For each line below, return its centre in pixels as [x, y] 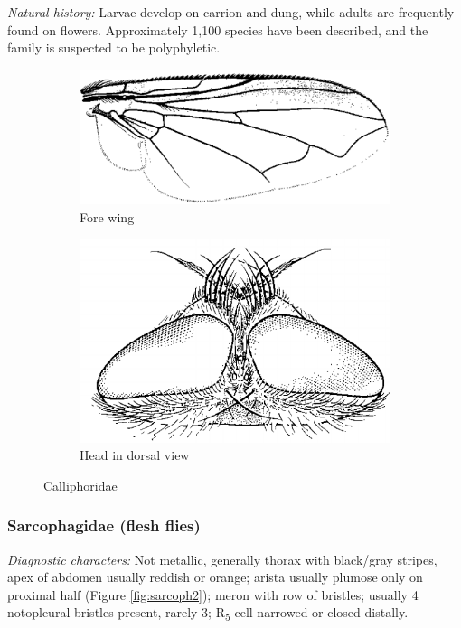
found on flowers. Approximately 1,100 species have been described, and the [218, 29]
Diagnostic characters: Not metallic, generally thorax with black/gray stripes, [222, 559]
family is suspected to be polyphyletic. [114, 47]
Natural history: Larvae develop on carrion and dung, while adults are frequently [231, 12]
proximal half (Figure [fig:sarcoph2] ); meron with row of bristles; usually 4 [213, 594]
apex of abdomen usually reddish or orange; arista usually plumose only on [215, 577]
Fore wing [107, 216]
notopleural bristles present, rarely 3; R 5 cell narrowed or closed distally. [208, 614]
